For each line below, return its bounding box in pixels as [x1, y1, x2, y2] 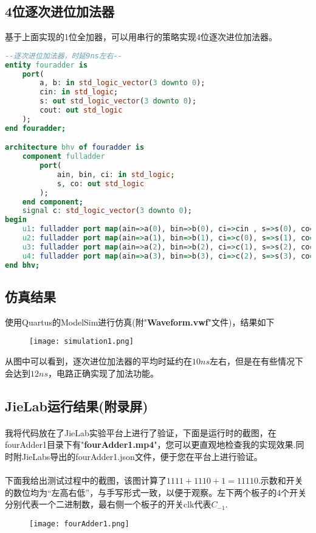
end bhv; [5, 260, 40, 270]
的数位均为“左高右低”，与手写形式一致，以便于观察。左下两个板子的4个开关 [5, 486, 307, 498]
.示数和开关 [258, 473, 303, 486]
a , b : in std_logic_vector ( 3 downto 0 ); [39, 78, 205, 88]
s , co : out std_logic [57, 179, 145, 188]
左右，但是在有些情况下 [209, 355, 303, 368]
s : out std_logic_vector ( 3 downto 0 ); [39, 97, 197, 106]
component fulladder [22, 152, 105, 161]
